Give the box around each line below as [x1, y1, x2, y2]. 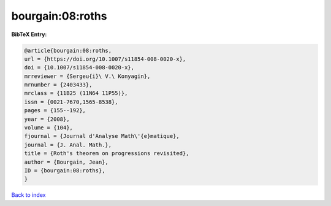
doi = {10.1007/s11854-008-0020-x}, [24, 64, 135, 71]
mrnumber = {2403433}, [24, 82, 93, 88]
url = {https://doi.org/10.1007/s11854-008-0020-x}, [24, 55, 186, 63]
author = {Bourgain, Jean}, [24, 158, 108, 166]
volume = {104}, [24, 124, 74, 131]
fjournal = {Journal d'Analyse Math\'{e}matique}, [24, 132, 180, 140]
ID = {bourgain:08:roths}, [24, 167, 105, 174]
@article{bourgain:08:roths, [24, 47, 112, 54]
